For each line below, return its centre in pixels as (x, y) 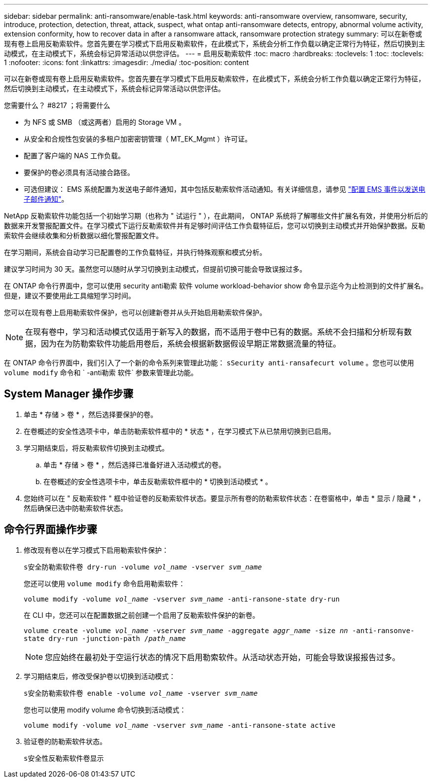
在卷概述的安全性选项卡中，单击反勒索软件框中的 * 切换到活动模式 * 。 (158, 481)
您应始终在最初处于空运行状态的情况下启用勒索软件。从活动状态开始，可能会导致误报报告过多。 (223, 657)
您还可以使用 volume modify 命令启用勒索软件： (105, 583)
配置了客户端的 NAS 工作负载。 (74, 156)
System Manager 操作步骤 (69, 394)
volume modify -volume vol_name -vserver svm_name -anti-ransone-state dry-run (182, 599)
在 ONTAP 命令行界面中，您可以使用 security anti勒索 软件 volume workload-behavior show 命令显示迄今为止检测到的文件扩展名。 (216, 286)
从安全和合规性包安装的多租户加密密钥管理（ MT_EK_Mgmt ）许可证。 (138, 139)
